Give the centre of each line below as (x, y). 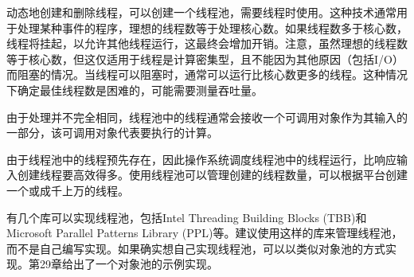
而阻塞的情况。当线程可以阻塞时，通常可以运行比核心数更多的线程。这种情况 (207, 74)
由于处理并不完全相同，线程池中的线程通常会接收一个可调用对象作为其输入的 (207, 117)
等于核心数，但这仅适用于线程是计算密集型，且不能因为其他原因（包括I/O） (205, 59)
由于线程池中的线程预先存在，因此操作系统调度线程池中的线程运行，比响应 (201, 159)
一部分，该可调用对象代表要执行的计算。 (112, 133)
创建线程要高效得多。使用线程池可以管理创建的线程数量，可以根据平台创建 (212, 175)
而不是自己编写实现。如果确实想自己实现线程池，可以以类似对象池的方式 (196, 248)
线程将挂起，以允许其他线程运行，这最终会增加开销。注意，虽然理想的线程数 (207, 43)
